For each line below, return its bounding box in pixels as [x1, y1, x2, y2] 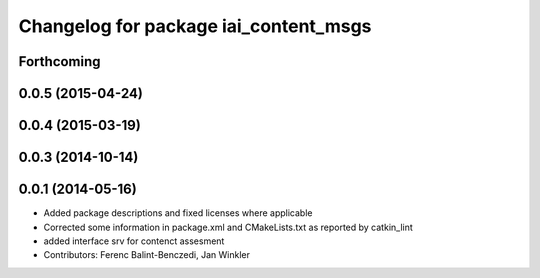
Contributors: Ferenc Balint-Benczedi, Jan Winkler [43, 249, 250, 261]
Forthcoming [18, 53, 101, 70]
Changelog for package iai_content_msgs [18, 15, 372, 37]
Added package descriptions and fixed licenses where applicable [43, 207, 313, 219]
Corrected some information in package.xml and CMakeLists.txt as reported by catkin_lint [43, 221, 414, 233]
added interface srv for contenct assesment [43, 235, 225, 247]
